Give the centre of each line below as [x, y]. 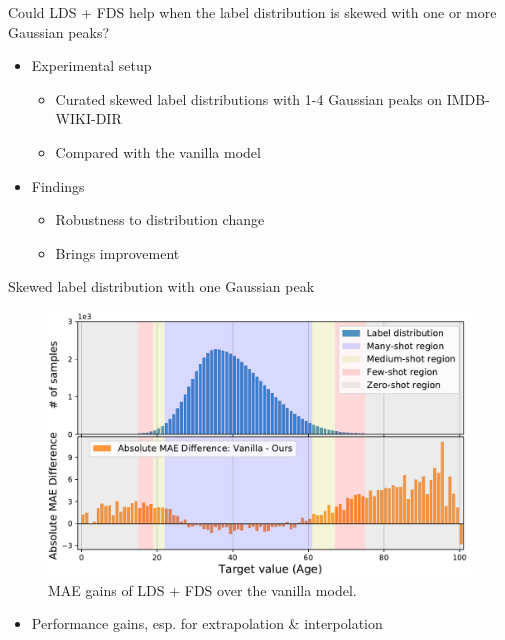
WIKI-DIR [88, 118]
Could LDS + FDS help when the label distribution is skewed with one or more [252, 12]
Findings [58, 185]
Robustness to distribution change [160, 219]
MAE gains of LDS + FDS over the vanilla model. [202, 589]
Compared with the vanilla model [158, 151]
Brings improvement [117, 252]
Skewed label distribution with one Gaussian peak [161, 286]
